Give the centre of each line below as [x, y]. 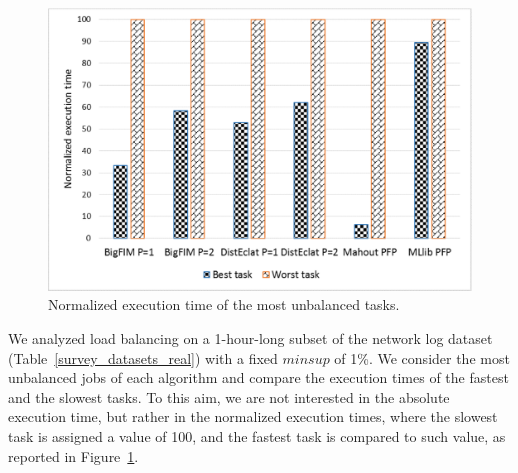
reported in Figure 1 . [73, 455]
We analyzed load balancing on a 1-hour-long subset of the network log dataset [250, 337]
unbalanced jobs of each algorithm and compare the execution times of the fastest [258, 377]
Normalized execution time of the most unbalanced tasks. [224, 304]
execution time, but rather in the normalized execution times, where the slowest [253, 416]
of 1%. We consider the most [422, 357]
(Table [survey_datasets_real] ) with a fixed [143, 357]
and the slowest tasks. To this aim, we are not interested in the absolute [229, 396]
